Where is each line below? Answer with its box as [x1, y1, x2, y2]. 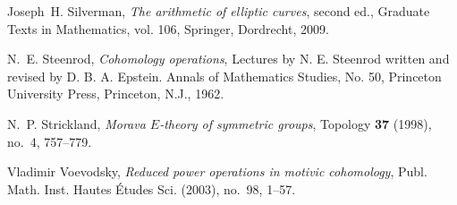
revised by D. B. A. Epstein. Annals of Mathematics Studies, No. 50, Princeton [7, 66, 442, 85]
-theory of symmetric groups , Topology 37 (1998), [159, 114, 432, 132]
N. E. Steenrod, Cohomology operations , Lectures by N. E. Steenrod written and [7, 49, 450, 68]
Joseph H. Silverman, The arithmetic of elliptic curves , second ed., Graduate [7, 2, 430, 20]
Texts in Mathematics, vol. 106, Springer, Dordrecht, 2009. [7, 19, 329, 38]
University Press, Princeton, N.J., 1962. [7, 84, 224, 103]
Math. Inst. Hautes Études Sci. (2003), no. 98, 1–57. [7, 179, 296, 198]
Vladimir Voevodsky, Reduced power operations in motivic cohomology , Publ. [7, 162, 427, 181]
